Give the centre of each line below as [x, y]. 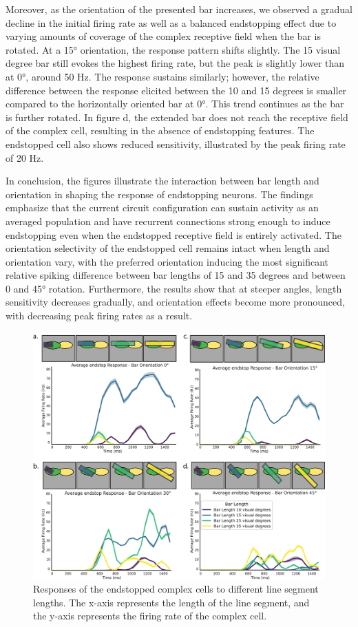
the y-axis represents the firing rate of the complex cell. [150, 616]
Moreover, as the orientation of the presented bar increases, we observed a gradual [179, 9]
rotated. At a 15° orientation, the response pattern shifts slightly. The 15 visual [173, 49]
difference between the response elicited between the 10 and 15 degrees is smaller [176, 90]
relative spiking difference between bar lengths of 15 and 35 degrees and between [176, 275]
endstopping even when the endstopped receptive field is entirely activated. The [173, 234]
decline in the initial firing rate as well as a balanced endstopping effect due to [171, 22]
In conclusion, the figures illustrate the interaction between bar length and [162, 181]
